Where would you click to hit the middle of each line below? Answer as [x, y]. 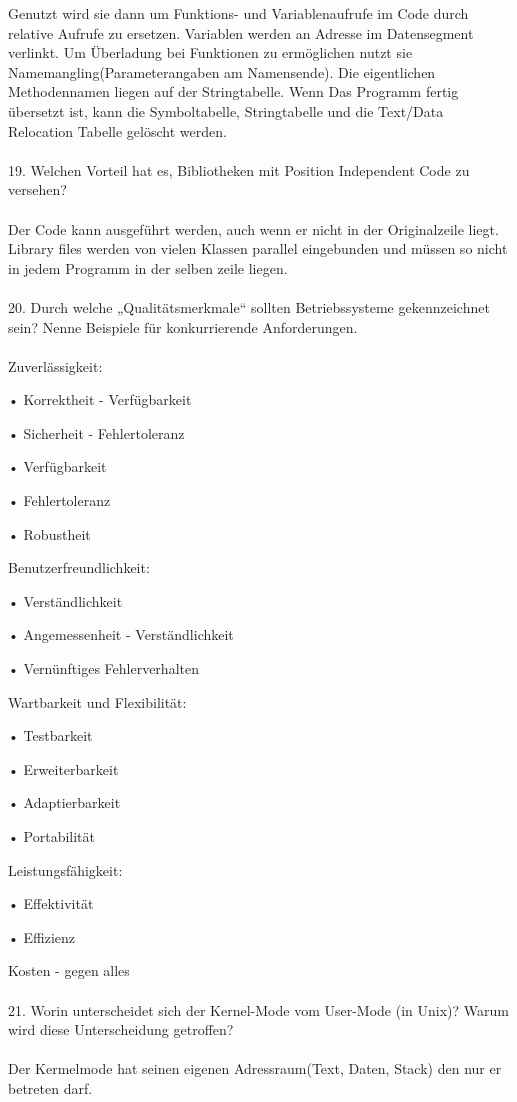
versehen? [37, 189]
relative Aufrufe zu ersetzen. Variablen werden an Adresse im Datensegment [241, 32]
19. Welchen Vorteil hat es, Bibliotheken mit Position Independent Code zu [239, 169]
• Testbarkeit [50, 735]
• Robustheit [49, 533]
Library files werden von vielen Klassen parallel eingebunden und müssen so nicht [258, 248]
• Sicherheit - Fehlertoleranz [96, 432]
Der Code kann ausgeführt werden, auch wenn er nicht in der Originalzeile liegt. [253, 228]
